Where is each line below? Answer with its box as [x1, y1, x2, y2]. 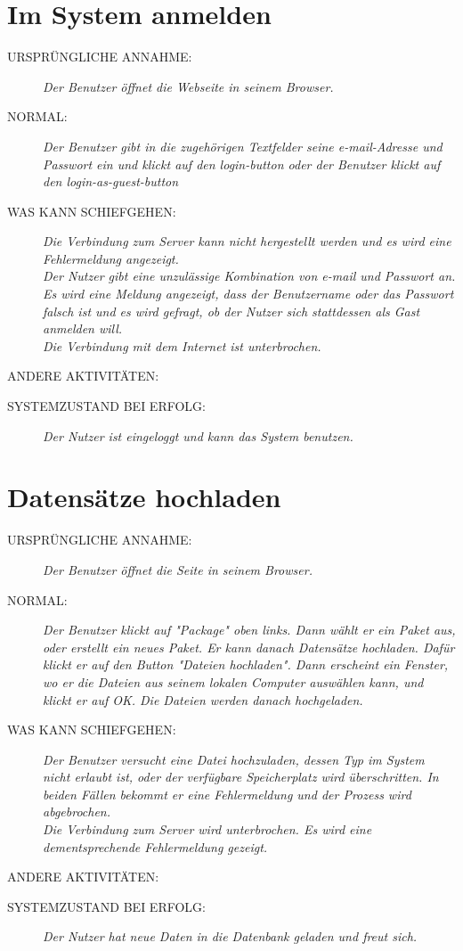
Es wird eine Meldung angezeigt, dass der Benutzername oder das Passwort [43, 284, 454, 303]
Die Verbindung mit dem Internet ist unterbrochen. [43, 336, 321, 355]
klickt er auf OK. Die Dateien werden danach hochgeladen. [43, 690, 363, 709]
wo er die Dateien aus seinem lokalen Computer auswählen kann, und [43, 672, 424, 691]
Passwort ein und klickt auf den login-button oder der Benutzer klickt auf [43, 154, 441, 173]
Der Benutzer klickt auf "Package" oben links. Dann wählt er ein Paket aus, [43, 620, 456, 639]
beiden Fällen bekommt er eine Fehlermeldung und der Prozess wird [43, 784, 411, 803]
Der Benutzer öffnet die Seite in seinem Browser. [43, 560, 313, 578]
